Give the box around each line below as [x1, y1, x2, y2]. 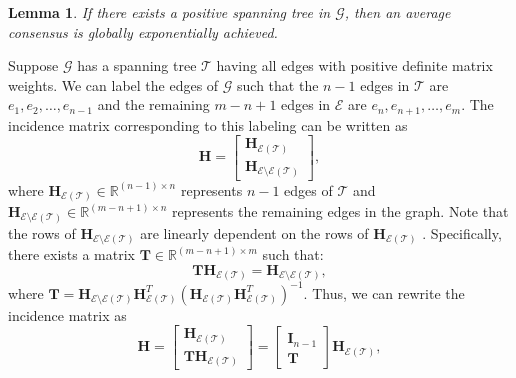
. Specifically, [422, 222, 502, 243]
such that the [237, 74, 319, 95]
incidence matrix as [8, 304, 127, 325]
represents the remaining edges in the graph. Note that [172, 201, 509, 222]
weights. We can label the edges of [8, 74, 219, 95]
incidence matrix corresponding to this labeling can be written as [8, 114, 408, 135]
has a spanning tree [77, 55, 197, 76]
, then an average [344, 2, 451, 22]
